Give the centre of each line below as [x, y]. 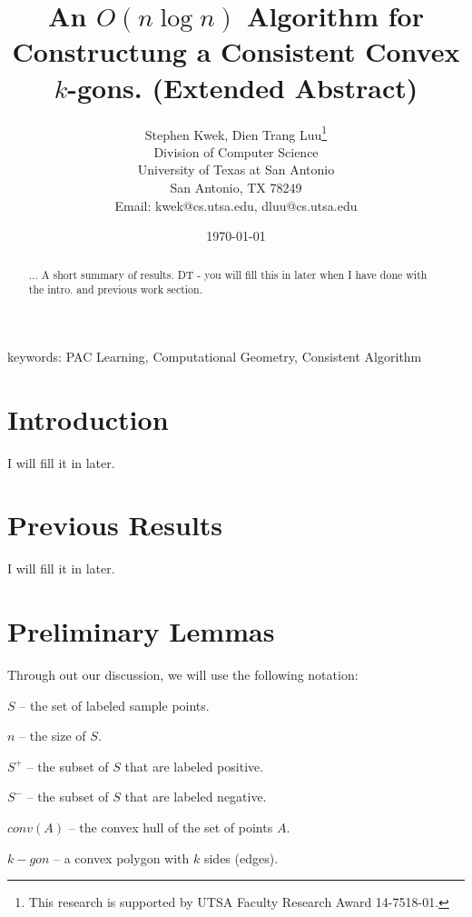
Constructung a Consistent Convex [236, 51]
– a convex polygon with [121, 857]
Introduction [88, 419]
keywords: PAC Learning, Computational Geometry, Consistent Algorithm [215, 356]
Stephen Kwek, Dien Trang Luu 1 [236, 133]
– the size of [53, 736]
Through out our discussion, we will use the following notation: [183, 674]
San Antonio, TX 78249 [236, 187]
